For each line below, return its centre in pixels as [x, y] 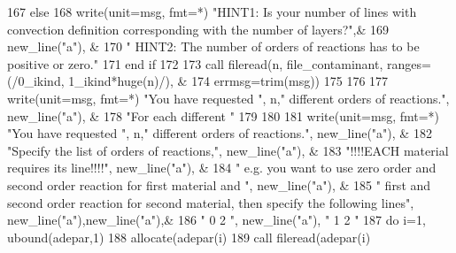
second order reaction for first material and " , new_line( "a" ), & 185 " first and [219, 184]
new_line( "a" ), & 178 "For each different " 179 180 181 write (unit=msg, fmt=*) [224, 115]
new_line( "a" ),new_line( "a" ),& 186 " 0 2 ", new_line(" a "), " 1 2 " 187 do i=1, [216, 220]
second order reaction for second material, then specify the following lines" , [211, 202]
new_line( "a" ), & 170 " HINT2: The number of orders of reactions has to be [213, 46]
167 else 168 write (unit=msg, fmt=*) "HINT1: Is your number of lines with [212, 11]
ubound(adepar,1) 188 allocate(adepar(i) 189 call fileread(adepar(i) [189, 237]
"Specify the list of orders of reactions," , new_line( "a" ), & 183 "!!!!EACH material [228, 150]
